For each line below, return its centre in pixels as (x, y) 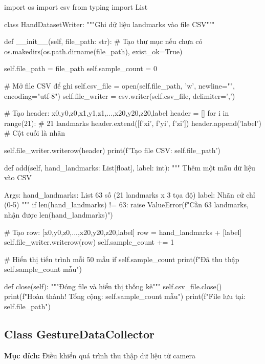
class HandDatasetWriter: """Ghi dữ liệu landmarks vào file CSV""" (109, 24)
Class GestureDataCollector (79, 334)
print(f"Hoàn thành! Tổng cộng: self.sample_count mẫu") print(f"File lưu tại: (125, 296)
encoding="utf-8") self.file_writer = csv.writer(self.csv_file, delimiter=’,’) (120, 95)
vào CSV (18, 177)
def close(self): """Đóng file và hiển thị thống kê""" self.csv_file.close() (113, 286)
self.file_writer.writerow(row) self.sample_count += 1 (89, 242)
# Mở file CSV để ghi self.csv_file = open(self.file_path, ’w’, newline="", (119, 85)
